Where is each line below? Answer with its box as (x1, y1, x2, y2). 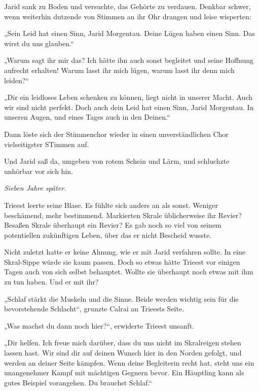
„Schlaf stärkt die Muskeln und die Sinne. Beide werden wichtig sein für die (4, 293, 239, 304)
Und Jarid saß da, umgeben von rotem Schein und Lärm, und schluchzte (4, 156, 230, 166)
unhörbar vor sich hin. (4, 165, 73, 176)
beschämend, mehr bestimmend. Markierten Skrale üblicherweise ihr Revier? (4, 209, 242, 220)
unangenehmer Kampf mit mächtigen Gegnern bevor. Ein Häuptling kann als (4, 367, 244, 378)
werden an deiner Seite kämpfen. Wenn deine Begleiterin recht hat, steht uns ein (4, 357, 254, 368)
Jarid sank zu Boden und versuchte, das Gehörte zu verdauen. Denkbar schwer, (4, 1, 251, 11)
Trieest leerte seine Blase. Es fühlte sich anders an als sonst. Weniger (4, 199, 218, 210)
